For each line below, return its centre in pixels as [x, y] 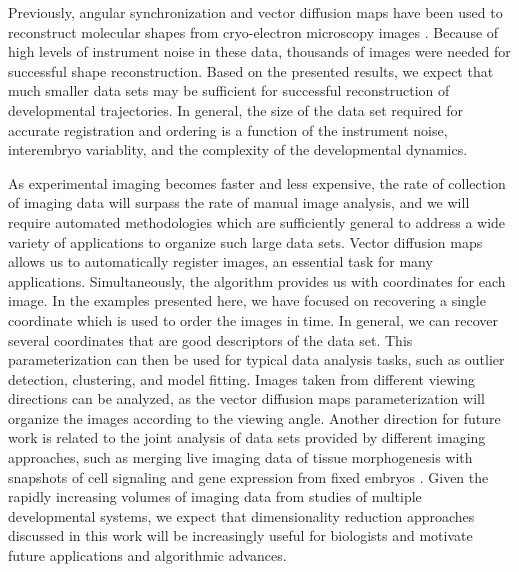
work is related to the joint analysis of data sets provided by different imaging [247, 437]
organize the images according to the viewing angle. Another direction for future [254, 417]
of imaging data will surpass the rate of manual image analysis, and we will [239, 202]
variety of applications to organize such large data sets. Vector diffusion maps [245, 241]
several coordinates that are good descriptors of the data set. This [210, 339]
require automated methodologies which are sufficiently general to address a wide [257, 221]
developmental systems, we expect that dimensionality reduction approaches [241, 515]
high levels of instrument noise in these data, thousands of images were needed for [259, 51]
